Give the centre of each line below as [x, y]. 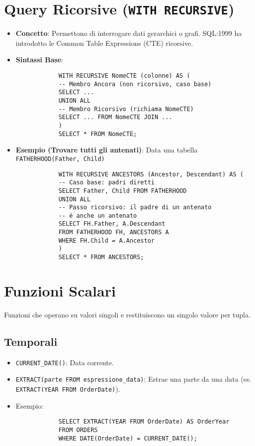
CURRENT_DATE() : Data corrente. [65, 362]
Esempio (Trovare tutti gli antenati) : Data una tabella [107, 150]
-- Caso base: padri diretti [106, 183]
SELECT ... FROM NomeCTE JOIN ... [115, 117]
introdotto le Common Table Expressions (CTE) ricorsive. [104, 43]
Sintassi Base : [40, 60]
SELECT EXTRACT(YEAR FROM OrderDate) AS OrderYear [144, 422]
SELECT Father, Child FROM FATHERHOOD [123, 191]
